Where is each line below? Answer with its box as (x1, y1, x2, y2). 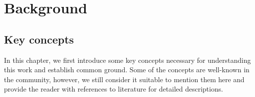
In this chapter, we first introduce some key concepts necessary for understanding (4, 54, 251, 65)
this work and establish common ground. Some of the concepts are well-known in (4, 64, 250, 75)
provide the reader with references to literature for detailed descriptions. (4, 84, 223, 94)
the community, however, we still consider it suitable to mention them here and (4, 74, 245, 84)
